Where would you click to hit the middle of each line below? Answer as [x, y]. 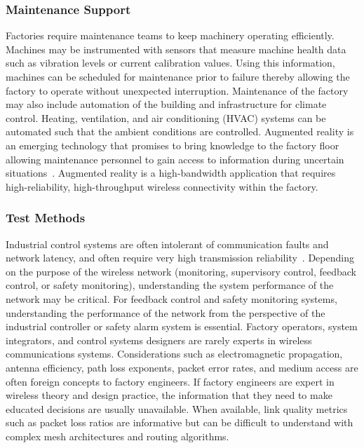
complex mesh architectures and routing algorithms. [117, 436]
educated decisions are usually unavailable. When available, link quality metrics [177, 408]
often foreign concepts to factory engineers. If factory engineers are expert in [170, 381]
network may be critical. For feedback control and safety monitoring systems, [171, 298]
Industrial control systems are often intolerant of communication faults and [167, 244]
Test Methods [46, 218]
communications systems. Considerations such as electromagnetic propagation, [174, 354]
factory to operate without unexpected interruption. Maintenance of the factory [177, 90]
